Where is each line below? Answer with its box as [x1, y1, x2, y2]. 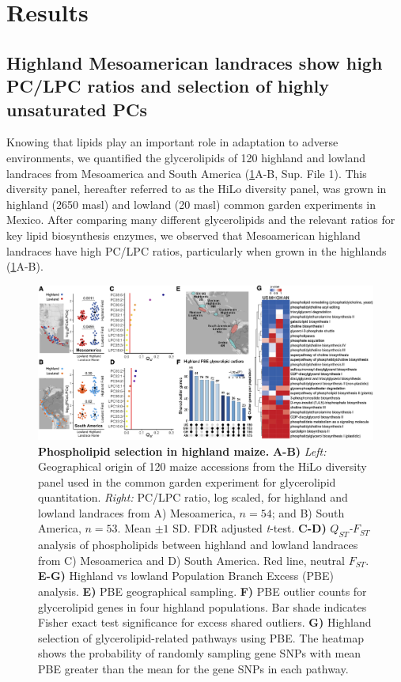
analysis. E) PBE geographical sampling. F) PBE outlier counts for [38, 583, 367, 600]
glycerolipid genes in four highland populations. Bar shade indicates [38, 598, 367, 615]
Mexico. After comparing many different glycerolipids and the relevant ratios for [6, 211, 395, 228]
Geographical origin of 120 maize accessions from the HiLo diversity [38, 458, 367, 475]
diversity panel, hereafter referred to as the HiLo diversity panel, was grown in [6, 180, 387, 197]
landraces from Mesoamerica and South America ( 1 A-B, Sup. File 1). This [6, 165, 367, 181]
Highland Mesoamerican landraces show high [6, 50, 383, 74]
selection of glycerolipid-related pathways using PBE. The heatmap [38, 629, 364, 646]
